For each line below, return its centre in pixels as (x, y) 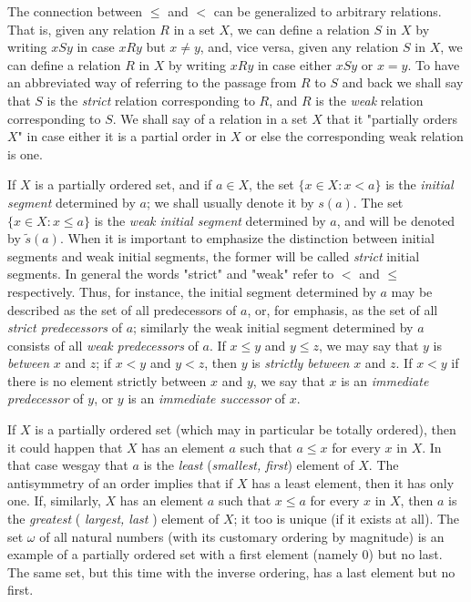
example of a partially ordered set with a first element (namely (183, 554)
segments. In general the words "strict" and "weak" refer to (171, 274)
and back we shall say (403, 82)
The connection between (75, 11)
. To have (434, 64)
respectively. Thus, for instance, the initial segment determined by (192, 291)
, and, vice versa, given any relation (299, 47)
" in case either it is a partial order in (122, 136)
